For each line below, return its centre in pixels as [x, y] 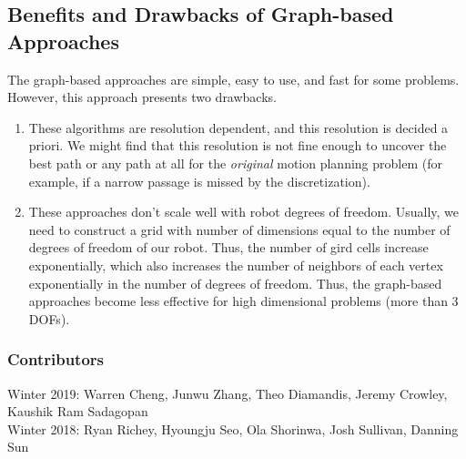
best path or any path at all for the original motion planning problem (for [235, 163]
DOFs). [49, 318]
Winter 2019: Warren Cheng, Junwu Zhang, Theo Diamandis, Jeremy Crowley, [228, 393]
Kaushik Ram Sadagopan [78, 411]
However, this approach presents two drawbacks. [142, 97]
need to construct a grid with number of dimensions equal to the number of [239, 229]
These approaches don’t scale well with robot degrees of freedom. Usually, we [244, 212]
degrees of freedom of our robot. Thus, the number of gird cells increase [228, 247]
